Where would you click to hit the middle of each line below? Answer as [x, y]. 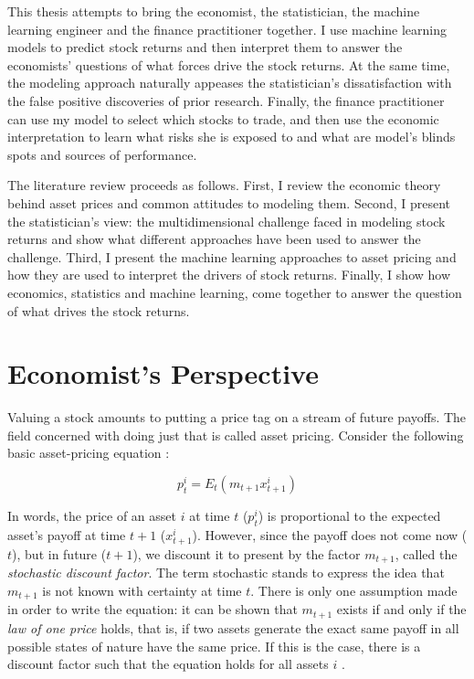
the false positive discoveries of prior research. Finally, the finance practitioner [226, 100]
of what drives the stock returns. [99, 310]
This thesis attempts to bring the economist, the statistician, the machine [214, 11]
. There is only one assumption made [354, 590]
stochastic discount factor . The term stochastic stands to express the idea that [226, 573]
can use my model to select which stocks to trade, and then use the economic [223, 118]
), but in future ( [59, 553]
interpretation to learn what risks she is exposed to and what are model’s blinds [232, 137]
